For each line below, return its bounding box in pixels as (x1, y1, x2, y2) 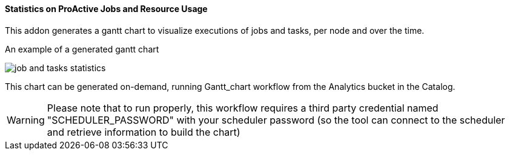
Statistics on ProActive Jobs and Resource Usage (5, 4, 208, 14)
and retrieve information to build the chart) (47, 125, 240, 138)
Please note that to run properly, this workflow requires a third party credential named (47, 101, 439, 114)
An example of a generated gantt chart (5, 43, 159, 54)
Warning (7, 113, 45, 126)
